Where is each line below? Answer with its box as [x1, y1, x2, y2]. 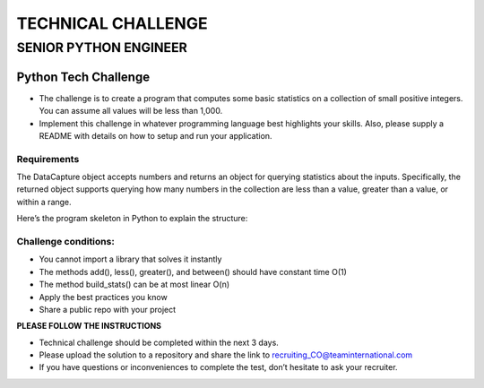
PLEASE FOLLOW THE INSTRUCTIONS [16, 321, 161, 332]
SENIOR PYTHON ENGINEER [16, 39, 187, 56]
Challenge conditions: [16, 235, 116, 247]
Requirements [16, 152, 80, 165]
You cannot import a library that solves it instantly [39, 254, 222, 264]
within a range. [16, 196, 72, 207]
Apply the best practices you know [39, 291, 168, 302]
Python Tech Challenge [16, 69, 151, 84]
